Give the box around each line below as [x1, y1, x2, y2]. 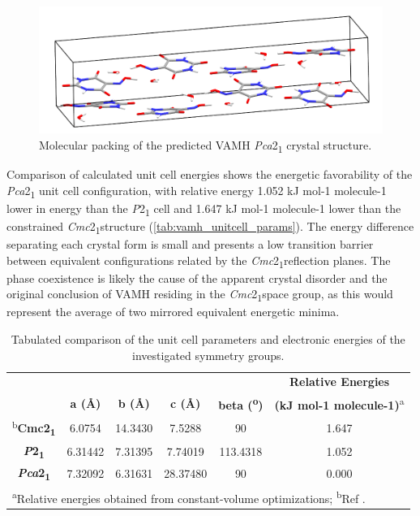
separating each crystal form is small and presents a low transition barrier [6, 235, 374, 252]
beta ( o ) [218, 394, 264, 413]
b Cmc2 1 [12, 417, 56, 439]
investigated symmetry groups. [132, 346, 285, 363]
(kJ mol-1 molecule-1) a [274, 394, 405, 413]
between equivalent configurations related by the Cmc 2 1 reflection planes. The [6, 251, 391, 271]
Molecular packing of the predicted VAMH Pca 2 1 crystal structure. [39, 136, 372, 155]
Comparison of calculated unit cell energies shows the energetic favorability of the [6, 165, 413, 182]
